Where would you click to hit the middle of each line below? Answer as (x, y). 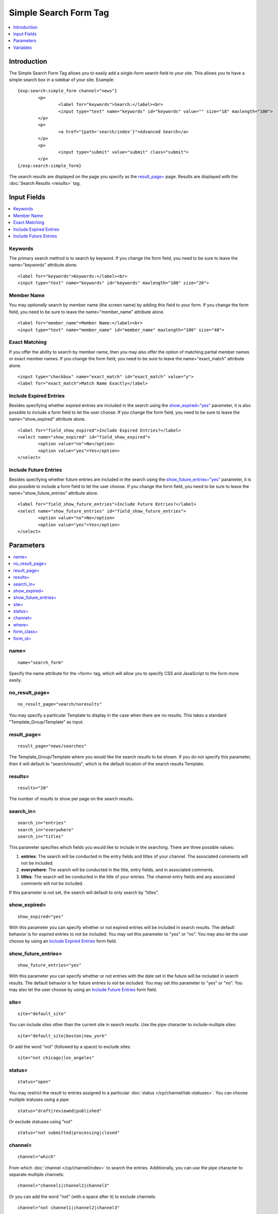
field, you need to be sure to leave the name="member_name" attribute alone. (87, 312)
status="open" (34, 1082)
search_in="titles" (41, 836)
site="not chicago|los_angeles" (56, 1058)
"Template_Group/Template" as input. (46, 722)
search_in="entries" (42, 823)
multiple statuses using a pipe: (39, 1099)
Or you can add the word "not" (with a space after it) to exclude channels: (83, 1197)
